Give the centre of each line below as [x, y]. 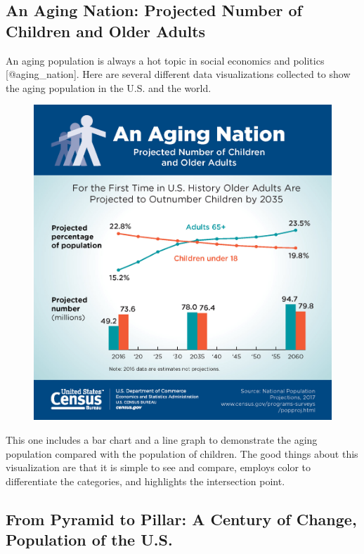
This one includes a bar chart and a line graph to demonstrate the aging [162, 439]
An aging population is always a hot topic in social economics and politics [165, 60]
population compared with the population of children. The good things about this [182, 453]
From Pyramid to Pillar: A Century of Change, [181, 519]
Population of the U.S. [89, 540]
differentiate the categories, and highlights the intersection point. [145, 481]
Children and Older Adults [106, 31]
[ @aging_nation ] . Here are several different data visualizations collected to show [178, 74]
